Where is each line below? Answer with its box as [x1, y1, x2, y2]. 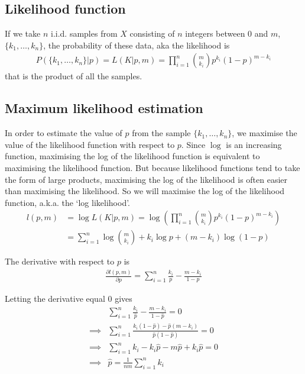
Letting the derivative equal [5, 292, 105, 304]
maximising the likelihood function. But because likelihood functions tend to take [5, 162, 300, 173]
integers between [185, 27, 245, 40]
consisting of [129, 27, 175, 40]
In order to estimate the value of [5, 127, 122, 139]
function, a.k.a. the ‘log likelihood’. [5, 196, 131, 208]
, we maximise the [232, 127, 297, 139]
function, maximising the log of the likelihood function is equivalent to [5, 150, 260, 162]
